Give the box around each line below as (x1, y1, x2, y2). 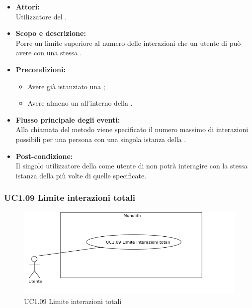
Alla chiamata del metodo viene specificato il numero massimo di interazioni (15, 124, 249, 135)
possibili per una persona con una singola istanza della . (15, 134, 186, 144)
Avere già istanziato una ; (27, 81, 105, 91)
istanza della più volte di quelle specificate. (15, 170, 147, 180)
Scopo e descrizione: (15, 28, 86, 38)
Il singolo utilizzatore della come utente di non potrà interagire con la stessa (15, 160, 248, 171)
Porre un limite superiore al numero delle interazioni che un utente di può (15, 37, 241, 48)
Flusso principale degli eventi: (15, 114, 120, 125)
